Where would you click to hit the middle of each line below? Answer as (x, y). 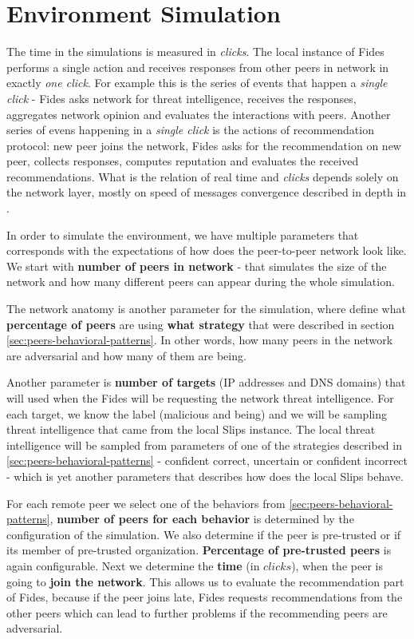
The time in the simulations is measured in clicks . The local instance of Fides (195, 52)
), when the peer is (337, 565)
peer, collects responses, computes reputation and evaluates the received (183, 161)
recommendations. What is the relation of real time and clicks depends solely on (203, 176)
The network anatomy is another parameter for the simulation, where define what (206, 309)
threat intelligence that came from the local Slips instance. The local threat (191, 429)
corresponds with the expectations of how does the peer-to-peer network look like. (207, 250)
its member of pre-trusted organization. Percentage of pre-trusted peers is (199, 550)
